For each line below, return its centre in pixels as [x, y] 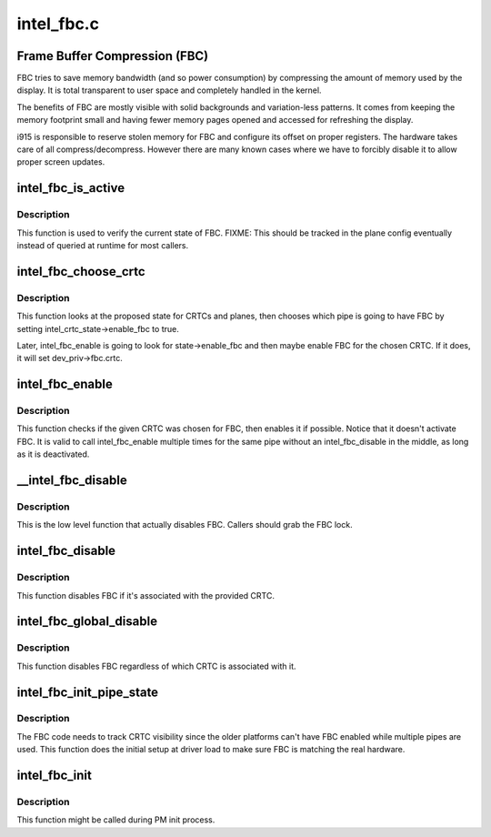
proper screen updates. [61, 162]
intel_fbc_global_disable [87, 622]
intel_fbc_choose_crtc [81, 272]
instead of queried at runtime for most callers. [103, 245]
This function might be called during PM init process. [116, 820]
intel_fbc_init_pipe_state [88, 692]
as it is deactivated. [53, 454]
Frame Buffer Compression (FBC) [113, 56]
